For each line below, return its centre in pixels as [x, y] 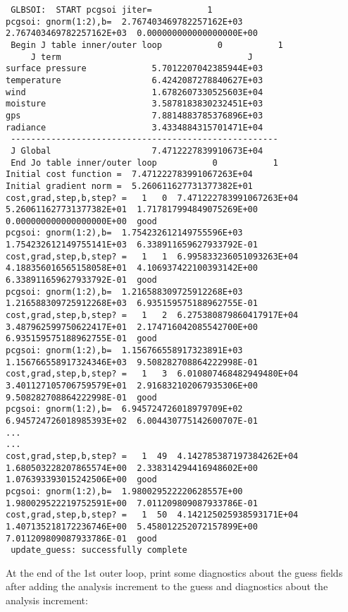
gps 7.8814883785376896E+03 [135, 115]
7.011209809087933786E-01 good [81, 538]
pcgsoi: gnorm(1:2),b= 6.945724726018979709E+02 [124, 409]
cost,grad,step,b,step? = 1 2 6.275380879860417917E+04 [152, 316]
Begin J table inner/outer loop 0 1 [147, 45]
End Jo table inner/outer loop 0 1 [144, 163]
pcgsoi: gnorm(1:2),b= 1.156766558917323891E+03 [124, 351]
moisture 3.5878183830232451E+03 [135, 104]
